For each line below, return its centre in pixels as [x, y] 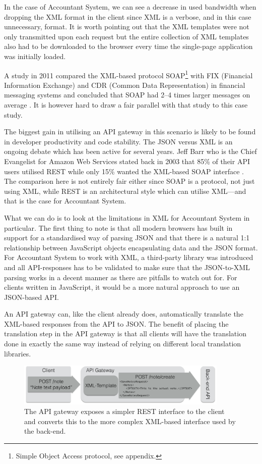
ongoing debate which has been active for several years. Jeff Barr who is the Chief [130, 151]
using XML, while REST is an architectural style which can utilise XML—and [125, 191]
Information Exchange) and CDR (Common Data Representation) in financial [125, 85]
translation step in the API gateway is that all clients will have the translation [125, 333]
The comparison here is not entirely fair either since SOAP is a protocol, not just [129, 181]
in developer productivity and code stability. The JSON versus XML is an [118, 141]
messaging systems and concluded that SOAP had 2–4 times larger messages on [127, 95]
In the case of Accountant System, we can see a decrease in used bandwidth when [130, 7]
